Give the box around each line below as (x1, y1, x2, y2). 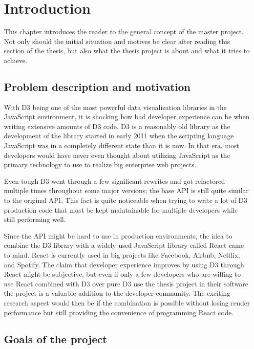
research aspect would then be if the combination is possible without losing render (4, 297, 250, 307)
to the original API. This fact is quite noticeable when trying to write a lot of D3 (4, 195, 248, 205)
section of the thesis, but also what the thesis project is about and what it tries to (4, 45, 250, 56)
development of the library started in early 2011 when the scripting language (4, 131, 234, 141)
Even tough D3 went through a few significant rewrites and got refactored (4, 175, 225, 186)
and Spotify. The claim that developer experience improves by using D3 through (4, 259, 244, 269)
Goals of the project (4, 331, 107, 346)
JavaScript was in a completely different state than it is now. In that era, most (4, 140, 240, 151)
